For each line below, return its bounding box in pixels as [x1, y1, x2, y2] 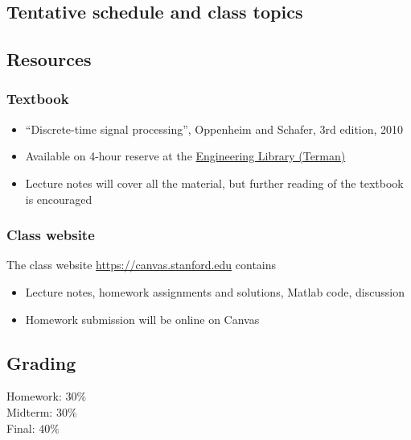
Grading [6, 350, 76, 375]
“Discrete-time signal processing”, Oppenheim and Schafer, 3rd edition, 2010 [25, 120, 404, 137]
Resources [6, 47, 92, 72]
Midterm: [6, 403, 53, 420]
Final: [6, 419, 35, 436]
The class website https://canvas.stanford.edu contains [6, 256, 277, 273]
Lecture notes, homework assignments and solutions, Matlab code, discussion [25, 283, 405, 300]
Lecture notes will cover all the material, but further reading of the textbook [25, 174, 404, 191]
